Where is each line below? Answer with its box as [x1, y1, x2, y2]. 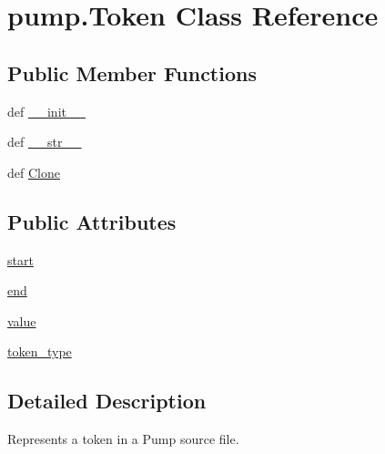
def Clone [7, 162, 60, 181]
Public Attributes [7, 207, 177, 235]
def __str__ [7, 132, 82, 151]
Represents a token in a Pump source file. [7, 429, 239, 449]
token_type [7, 342, 72, 361]
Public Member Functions [7, 58, 257, 87]
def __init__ [7, 101, 86, 120]
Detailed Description [7, 387, 207, 415]
